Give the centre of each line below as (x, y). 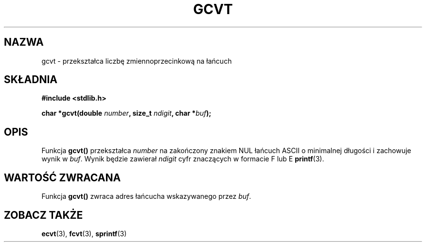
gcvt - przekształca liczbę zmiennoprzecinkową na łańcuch (137, 61)
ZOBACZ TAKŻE (44, 215)
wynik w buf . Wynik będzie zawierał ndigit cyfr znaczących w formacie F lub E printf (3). (183, 159)
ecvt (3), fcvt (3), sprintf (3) (84, 233)
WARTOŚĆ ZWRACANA (62, 177)
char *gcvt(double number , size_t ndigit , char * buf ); (126, 113)
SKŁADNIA (31, 80)
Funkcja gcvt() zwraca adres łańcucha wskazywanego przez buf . (146, 196)
